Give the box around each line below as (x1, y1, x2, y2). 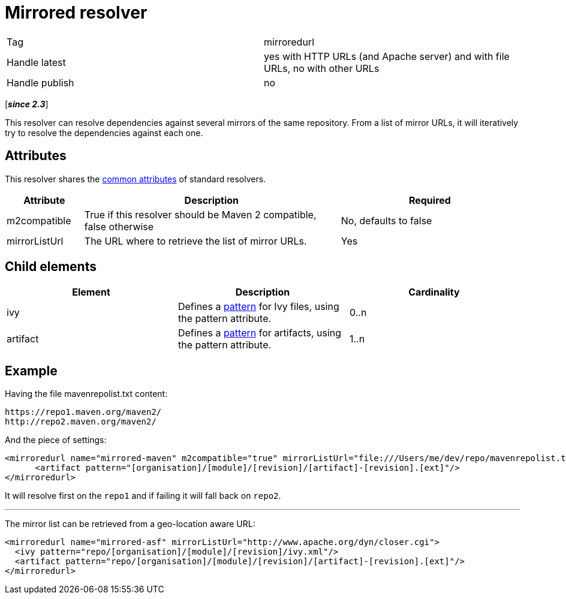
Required (408, 194, 451, 206)
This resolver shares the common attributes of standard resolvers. (5, 173, 266, 184)
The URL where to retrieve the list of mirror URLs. (84, 234, 307, 247)
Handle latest (7, 56, 66, 68)
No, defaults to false (341, 214, 432, 227)
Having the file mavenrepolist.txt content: (5, 389, 168, 399)
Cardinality (408, 286, 460, 299)
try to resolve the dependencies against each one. (5, 127, 203, 138)
